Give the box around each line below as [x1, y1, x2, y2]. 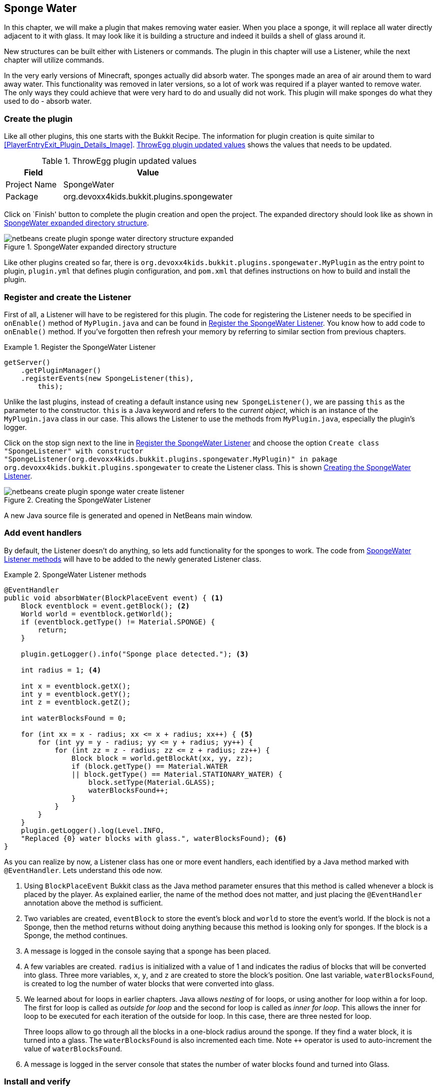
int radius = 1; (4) [21, 666, 101, 674]
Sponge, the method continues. [24, 931, 128, 940]
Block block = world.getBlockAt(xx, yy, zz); [71, 754, 253, 762]
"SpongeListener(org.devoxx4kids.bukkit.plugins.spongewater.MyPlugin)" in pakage [4, 455, 337, 463]
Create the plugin [4, 113, 73, 124]
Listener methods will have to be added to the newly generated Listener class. [4, 554, 261, 563]
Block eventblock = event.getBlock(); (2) [21, 601, 190, 610]
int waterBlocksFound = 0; [21, 714, 127, 722]
